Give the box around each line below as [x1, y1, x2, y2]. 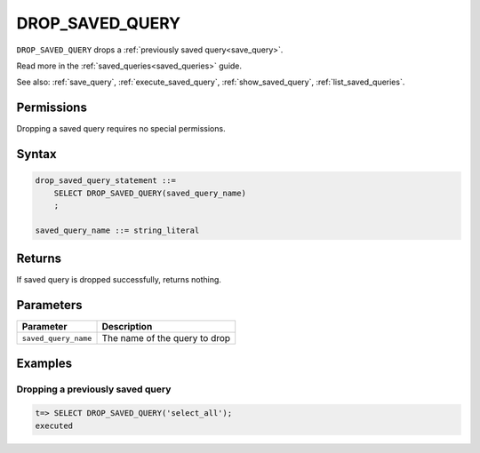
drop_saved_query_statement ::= [35, 176, 177, 186]
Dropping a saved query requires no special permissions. [16, 123, 226, 134]
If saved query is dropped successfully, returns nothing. [16, 274, 222, 285]
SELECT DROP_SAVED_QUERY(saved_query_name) [53, 187, 246, 198]
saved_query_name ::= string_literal [35, 225, 200, 235]
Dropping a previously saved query [16, 383, 172, 395]
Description [101, 321, 153, 333]
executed [35, 420, 74, 431]
